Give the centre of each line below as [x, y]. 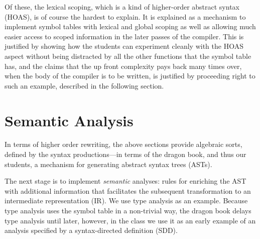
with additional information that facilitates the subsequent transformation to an [128, 190]
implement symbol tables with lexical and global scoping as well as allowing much [130, 26]
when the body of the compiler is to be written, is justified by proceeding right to [130, 76]
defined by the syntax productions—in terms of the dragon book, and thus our [125, 154]
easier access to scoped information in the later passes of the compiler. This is [124, 36]
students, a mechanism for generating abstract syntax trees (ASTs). [108, 164]
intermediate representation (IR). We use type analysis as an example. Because [126, 201]
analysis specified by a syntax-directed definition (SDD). [91, 230]
